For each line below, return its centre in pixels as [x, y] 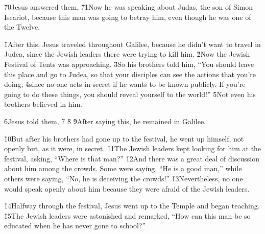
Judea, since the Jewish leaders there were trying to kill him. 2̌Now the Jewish [127, 54]
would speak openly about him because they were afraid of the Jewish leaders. [127, 188]
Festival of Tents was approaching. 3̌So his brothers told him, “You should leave [129, 64]
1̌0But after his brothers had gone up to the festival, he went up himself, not [124, 138]
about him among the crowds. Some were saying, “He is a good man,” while [123, 168]
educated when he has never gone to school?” [75, 226]
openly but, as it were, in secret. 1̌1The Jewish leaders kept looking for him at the [133, 148]
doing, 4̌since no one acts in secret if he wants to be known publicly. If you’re [125, 84]
